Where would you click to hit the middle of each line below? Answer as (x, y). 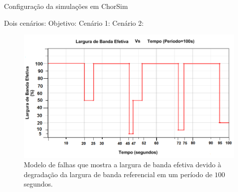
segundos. (38, 184)
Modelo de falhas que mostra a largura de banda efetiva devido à (123, 165)
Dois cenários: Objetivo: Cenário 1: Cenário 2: (74, 23)
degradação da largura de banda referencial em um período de (118, 174)
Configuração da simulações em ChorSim (66, 6)
